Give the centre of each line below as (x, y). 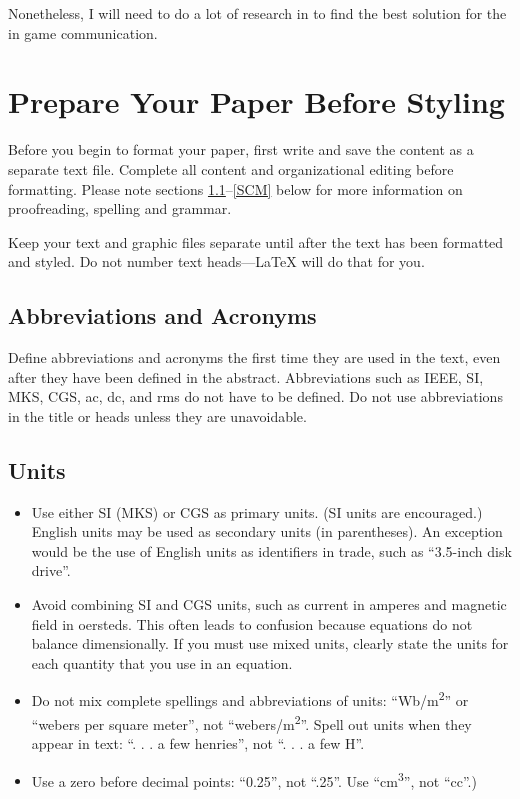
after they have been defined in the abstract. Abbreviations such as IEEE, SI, (246, 376)
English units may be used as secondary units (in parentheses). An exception (267, 531)
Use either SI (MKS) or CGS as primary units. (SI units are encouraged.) (257, 511)
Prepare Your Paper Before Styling (256, 101)
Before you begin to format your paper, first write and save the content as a (241, 149)
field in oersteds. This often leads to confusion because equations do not (252, 623)
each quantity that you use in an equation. (162, 662)
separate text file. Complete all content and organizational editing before (231, 168)
